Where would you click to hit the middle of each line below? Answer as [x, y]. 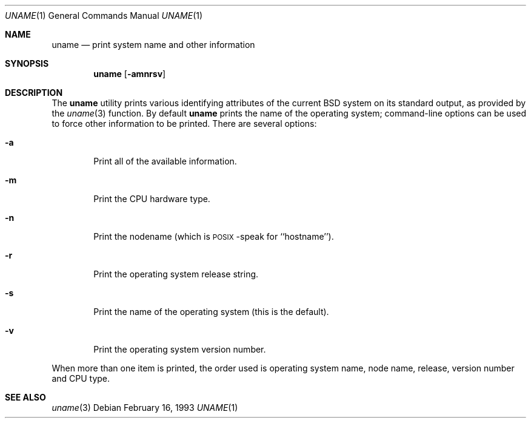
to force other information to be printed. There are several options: [184, 124]
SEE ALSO [25, 397]
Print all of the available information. [165, 161]
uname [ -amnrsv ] [130, 74]
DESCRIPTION [34, 93]
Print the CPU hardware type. [152, 199]
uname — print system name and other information [153, 45]
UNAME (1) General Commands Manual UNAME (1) [104, 15]
